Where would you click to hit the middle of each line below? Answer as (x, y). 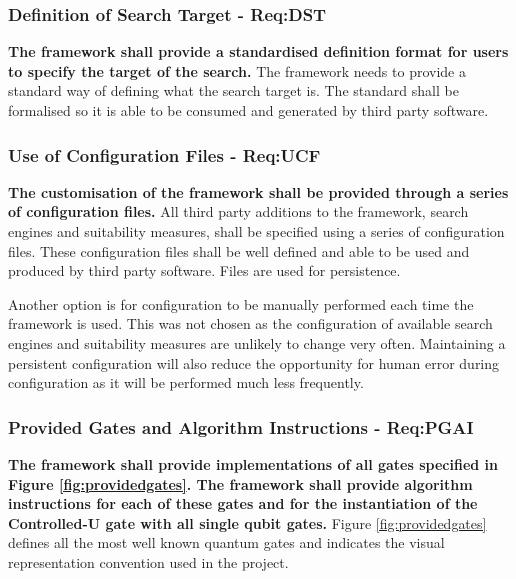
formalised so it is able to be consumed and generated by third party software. (248, 110)
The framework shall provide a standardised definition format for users (258, 51)
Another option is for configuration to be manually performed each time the (241, 303)
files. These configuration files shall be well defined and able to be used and (239, 250)
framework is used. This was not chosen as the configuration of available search (250, 323)
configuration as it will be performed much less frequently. (186, 382)
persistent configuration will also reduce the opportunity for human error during (254, 362)
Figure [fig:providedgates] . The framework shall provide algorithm (240, 483)
